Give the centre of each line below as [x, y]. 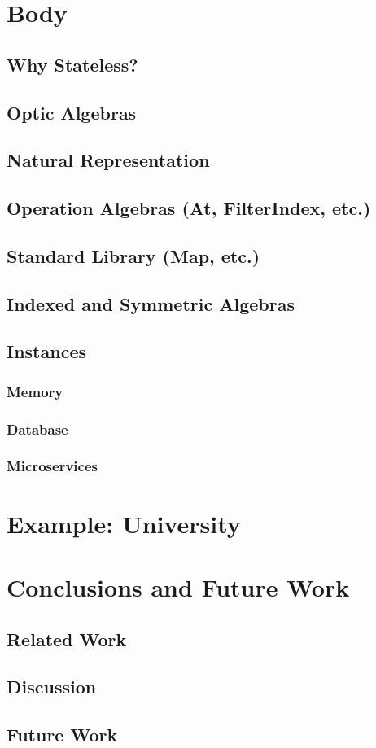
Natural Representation [108, 160]
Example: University [124, 523]
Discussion [52, 687]
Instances [46, 351]
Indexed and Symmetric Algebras [151, 303]
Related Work [67, 639]
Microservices [52, 466]
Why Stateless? [72, 64]
